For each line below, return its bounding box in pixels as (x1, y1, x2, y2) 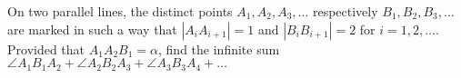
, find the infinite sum (158, 39, 280, 58)
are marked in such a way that (7, 19, 177, 38)
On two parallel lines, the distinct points (7, 2, 233, 20)
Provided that (7, 39, 85, 58)
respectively (312, 2, 378, 20)
